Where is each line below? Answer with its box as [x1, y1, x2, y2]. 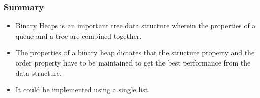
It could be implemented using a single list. [15, 84, 150, 95]
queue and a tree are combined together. [15, 30, 142, 41]
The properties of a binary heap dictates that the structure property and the [15, 47, 255, 58]
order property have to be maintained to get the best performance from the [15, 57, 251, 68]
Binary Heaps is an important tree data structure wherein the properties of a [15, 20, 256, 31]
